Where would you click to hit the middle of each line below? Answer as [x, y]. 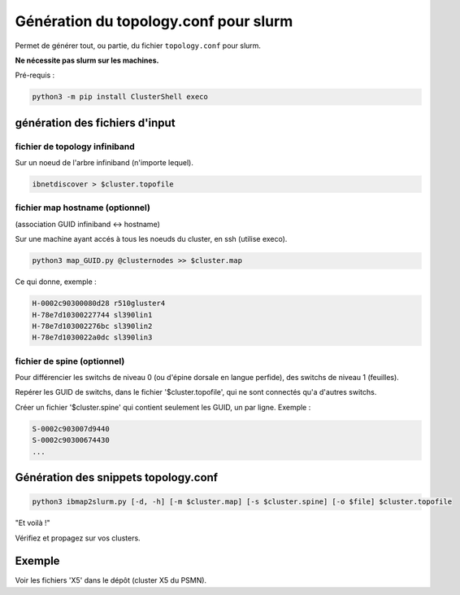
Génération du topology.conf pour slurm [154, 21]
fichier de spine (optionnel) [70, 361]
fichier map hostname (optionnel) [82, 208]
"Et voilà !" [33, 523]
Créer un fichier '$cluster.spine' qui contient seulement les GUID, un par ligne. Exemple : [163, 407]
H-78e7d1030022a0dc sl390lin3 [92, 337]
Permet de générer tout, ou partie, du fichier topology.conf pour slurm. [138, 46]
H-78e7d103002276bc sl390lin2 [92, 326]
